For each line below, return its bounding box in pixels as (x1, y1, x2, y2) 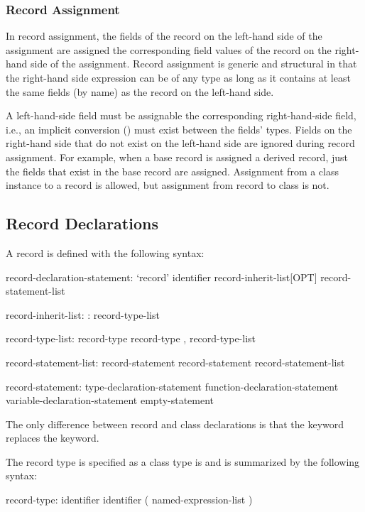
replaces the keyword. (6, 430, 99, 445)
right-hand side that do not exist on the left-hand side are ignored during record (6, 136, 355, 151)
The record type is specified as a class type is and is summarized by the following (6, 454, 360, 469)
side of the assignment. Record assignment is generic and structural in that (31, 56, 357, 71)
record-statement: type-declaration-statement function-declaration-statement (6, 378, 339, 393)
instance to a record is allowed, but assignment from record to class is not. (6, 178, 329, 192)
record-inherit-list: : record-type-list (6, 307, 160, 322)
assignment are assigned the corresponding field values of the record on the (6, 42, 332, 57)
